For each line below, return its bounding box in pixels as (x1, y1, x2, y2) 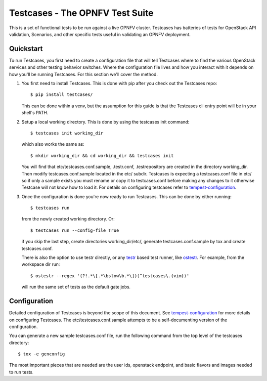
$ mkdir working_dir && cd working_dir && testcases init (30, 153, 174, 158)
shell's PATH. (21, 110, 48, 116)
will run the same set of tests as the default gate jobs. (21, 284, 131, 290)
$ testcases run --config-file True (30, 227, 119, 233)
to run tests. (9, 369, 34, 375)
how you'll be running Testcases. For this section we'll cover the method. (9, 71, 158, 77)
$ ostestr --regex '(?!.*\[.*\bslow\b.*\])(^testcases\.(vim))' (30, 273, 190, 279)
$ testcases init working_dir (30, 130, 104, 136)
